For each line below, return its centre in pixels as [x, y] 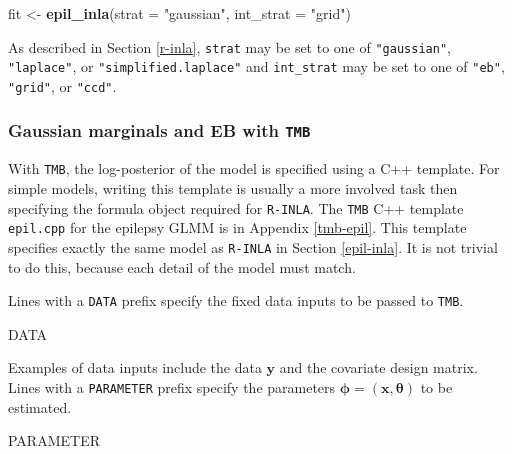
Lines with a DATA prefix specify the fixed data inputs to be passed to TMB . [236, 300]
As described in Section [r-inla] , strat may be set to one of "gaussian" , [229, 46]
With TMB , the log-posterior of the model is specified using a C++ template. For [254, 168]
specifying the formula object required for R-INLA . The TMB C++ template [236, 207]
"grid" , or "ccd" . [62, 85]
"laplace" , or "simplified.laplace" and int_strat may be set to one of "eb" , [256, 66]
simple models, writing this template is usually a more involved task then [233, 188]
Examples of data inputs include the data [135, 367]
